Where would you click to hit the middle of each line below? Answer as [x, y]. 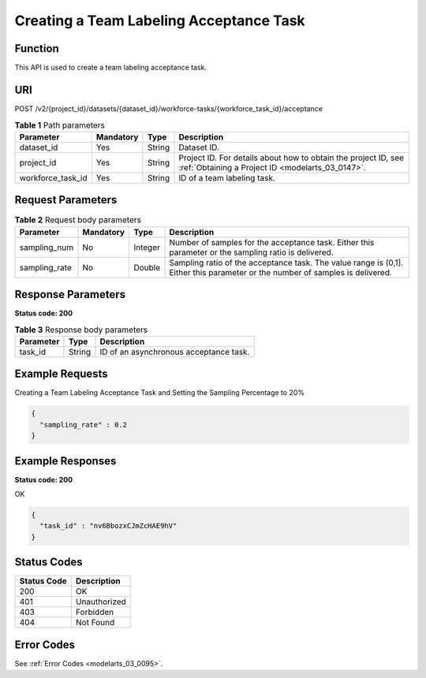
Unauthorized [101, 602]
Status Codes [49, 563]
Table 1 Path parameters [60, 125]
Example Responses [65, 461]
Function [37, 48]
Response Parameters [70, 294]
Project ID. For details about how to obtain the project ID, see [291, 158]
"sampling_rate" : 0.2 [84, 425]
